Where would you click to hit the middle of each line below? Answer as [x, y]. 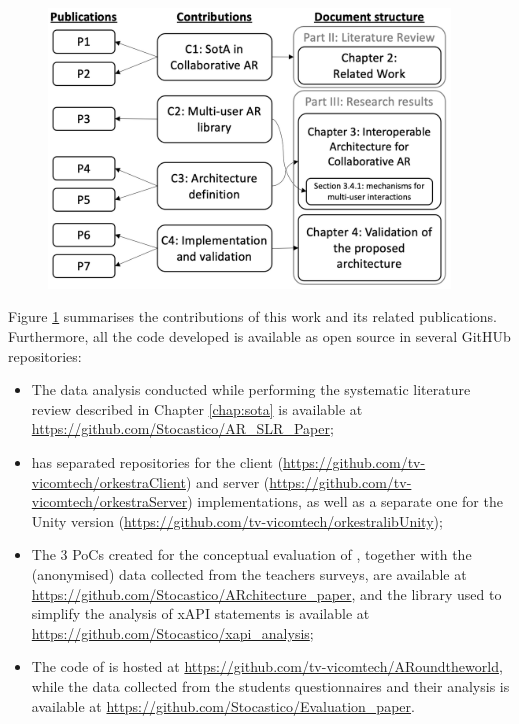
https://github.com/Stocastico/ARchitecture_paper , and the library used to [266, 593]
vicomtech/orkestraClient [108, 481]
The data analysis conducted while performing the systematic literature [251, 389]
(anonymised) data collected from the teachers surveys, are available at [249, 573]
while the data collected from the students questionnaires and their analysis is [270, 685]
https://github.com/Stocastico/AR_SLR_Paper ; [182, 428]
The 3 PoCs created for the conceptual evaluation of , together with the [251, 554]
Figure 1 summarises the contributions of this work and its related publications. [253, 316]
